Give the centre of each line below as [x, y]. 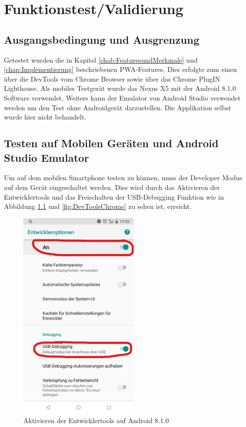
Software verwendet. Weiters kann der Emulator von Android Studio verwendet [122, 97]
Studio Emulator [47, 157]
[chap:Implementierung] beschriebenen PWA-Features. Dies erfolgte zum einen [121, 69]
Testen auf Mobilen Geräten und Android [111, 143]
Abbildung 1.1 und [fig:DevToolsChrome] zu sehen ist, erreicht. [98, 206]
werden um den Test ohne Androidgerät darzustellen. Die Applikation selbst [118, 107]
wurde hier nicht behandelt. [45, 117]
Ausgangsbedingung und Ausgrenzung [102, 39]
